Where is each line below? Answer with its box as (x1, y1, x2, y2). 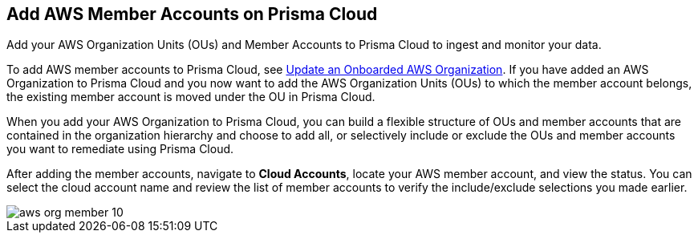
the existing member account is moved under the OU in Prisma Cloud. (6, 90, 375, 104)
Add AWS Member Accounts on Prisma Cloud (6, 4, 378, 24)
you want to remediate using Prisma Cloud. (6, 142, 234, 156)
